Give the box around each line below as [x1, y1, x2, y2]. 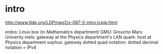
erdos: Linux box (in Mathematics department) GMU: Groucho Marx [5, 29, 143, 35]
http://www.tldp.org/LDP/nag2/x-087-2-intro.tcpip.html [5, 19, 118, 25]
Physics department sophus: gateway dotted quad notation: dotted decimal [5, 39, 159, 45]
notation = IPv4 [5, 44, 37, 50]
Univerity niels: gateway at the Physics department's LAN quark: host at [5, 34, 152, 40]
